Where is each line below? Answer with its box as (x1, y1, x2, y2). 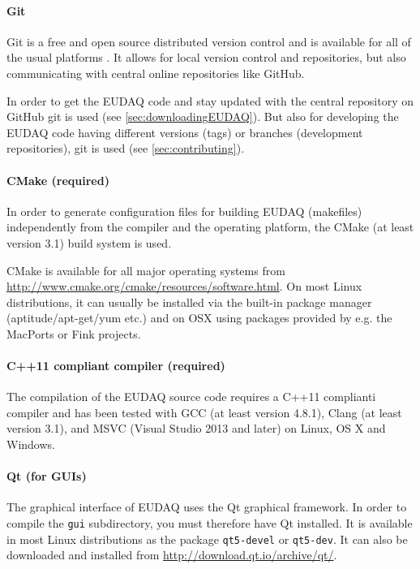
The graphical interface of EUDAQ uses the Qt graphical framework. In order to (6, 498, 407, 515)
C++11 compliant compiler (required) (6, 357, 225, 374)
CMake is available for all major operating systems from (6, 261, 285, 278)
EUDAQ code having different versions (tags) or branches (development (6, 123, 363, 140)
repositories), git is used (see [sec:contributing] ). (6, 140, 245, 157)
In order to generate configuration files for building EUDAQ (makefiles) (6, 202, 362, 219)
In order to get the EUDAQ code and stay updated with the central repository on (6, 92, 414, 109)
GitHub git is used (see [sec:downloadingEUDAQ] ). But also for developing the (6, 108, 399, 125)
